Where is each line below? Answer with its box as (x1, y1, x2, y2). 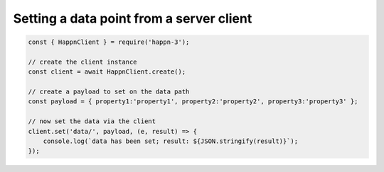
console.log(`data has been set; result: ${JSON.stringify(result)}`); (43, 137, 299, 145)
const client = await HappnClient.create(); (28, 68, 186, 76)
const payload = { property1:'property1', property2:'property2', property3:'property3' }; (28, 98, 358, 105)
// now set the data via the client (28, 117, 156, 125)
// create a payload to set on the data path (28, 88, 190, 96)
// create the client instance (28, 57, 138, 66)
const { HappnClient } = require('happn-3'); (28, 38, 190, 46)
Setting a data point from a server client (13, 11, 252, 26)
